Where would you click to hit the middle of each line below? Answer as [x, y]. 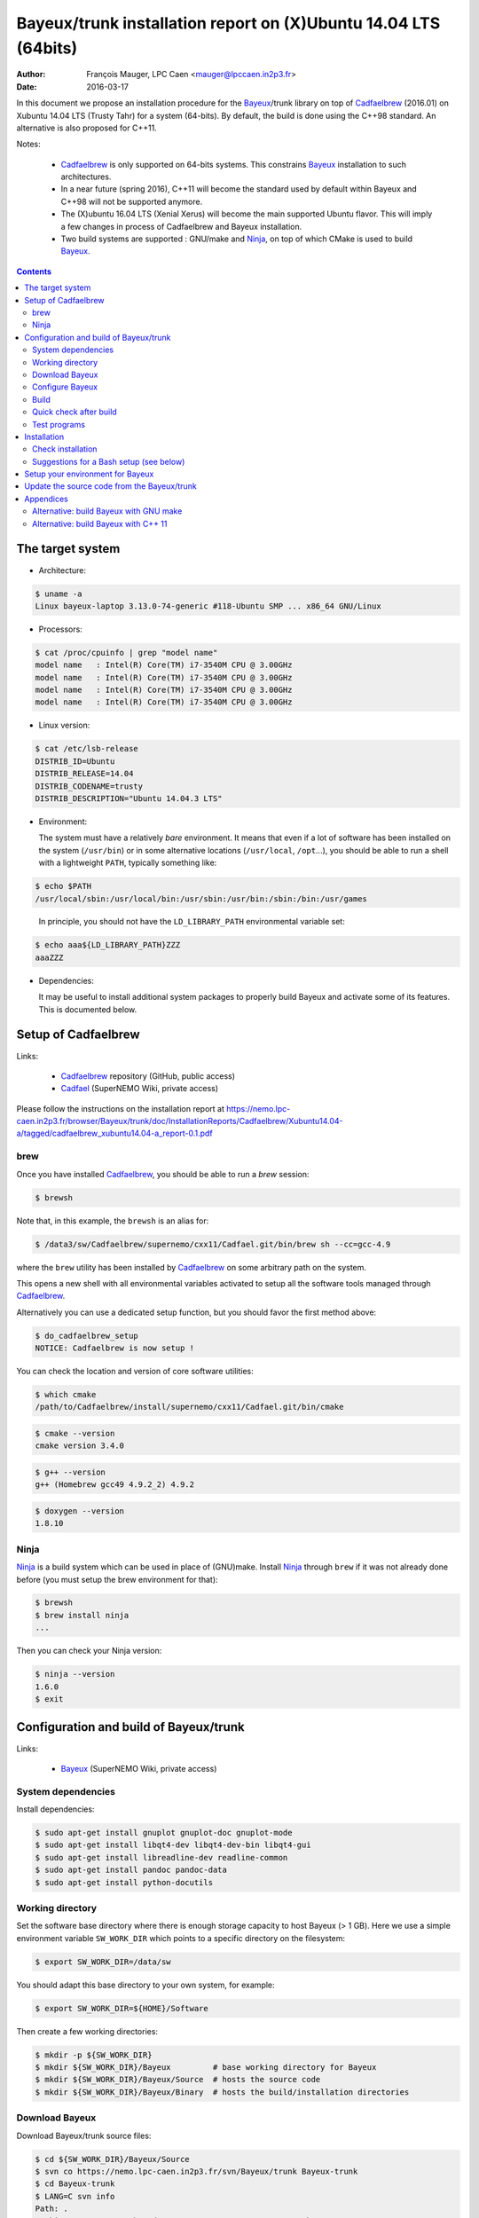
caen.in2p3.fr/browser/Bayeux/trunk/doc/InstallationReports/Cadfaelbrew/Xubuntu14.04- [180, 1121]
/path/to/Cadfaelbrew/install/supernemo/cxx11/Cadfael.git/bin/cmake [189, 1407]
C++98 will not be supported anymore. [132, 201]
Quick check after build [75, 412]
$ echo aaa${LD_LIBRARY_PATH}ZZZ [108, 945]
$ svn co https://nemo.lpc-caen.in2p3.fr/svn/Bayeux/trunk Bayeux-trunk [196, 2171]
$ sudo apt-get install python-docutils [124, 1882]
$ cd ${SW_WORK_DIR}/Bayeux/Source [112, 2159]
